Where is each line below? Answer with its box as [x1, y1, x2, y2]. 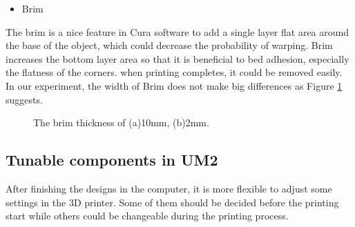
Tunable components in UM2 [6, 149, 218, 170]
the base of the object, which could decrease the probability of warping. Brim [6, 38, 333, 52]
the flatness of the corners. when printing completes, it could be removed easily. [6, 65, 343, 79]
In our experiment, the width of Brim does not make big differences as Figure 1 [6, 78, 343, 92]
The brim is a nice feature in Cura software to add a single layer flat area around [6, 24, 349, 39]
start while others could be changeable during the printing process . [6, 208, 289, 223]
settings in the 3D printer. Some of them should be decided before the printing [6, 195, 339, 209]
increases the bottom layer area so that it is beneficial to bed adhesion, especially [6, 51, 349, 66]
